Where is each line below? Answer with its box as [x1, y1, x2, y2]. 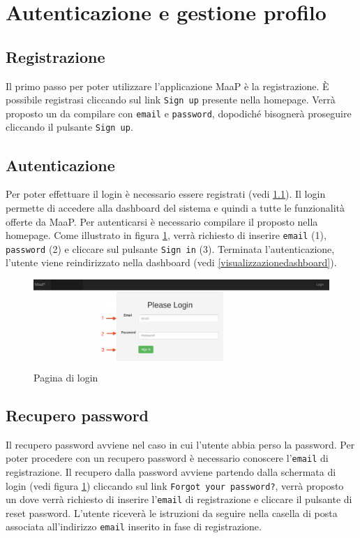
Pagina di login [33, 370, 98, 384]
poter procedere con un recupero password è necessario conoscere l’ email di [6, 451, 329, 465]
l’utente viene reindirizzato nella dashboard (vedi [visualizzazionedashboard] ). [6, 255, 337, 270]
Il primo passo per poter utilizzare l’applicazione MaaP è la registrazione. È [6, 78, 329, 93]
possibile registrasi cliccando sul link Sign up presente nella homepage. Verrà [6, 92, 336, 107]
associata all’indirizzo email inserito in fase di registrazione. [6, 519, 262, 534]
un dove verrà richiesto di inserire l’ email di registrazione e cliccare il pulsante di [6, 492, 352, 507]
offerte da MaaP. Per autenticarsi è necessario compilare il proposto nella [6, 214, 318, 228]
